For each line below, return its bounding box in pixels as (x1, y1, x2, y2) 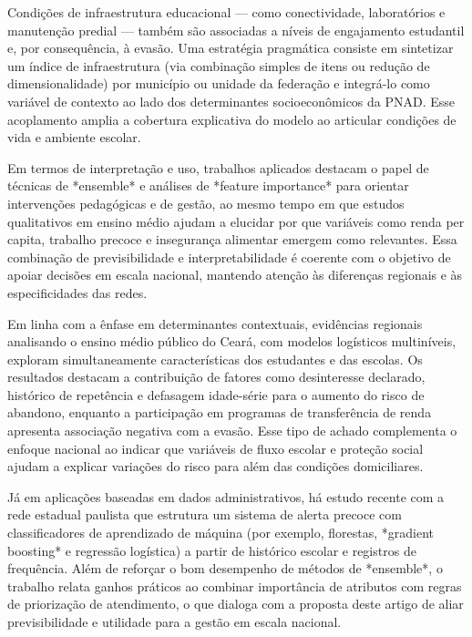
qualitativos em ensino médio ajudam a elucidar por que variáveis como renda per (7, 211, 465, 231)
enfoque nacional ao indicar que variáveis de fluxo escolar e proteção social (7, 438, 424, 457)
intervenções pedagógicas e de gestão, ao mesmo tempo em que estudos (7, 193, 405, 212)
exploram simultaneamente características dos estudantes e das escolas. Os (7, 349, 423, 368)
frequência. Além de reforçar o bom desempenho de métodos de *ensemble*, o (7, 559, 443, 578)
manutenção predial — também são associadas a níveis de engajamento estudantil (7, 20, 465, 39)
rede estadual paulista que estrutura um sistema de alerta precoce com (7, 505, 402, 524)
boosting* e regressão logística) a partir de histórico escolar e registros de (7, 540, 416, 560)
